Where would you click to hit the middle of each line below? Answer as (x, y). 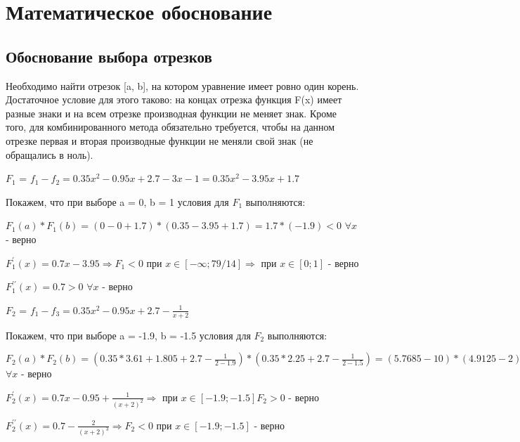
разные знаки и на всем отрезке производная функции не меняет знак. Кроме (171, 113)
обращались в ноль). (50, 154)
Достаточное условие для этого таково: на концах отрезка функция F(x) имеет (174, 99)
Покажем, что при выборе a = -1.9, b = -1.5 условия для (128, 335)
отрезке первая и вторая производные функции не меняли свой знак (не (160, 140)
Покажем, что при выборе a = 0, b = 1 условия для (117, 201)
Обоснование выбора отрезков (109, 56)
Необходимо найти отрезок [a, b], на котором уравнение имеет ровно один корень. (182, 85)
